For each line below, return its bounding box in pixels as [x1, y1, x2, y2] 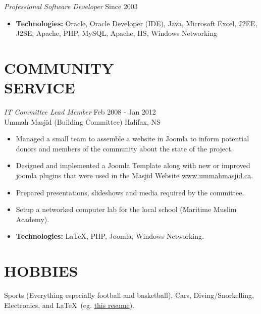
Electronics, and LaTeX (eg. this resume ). [4, 299, 135, 310]
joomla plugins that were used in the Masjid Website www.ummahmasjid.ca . [16, 170, 253, 181]
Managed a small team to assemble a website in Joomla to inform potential [16, 133, 249, 144]
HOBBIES [4, 260, 78, 281]
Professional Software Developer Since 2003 [4, 1, 138, 11]
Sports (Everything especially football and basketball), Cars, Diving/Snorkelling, [4, 290, 254, 300]
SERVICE [4, 77, 75, 98]
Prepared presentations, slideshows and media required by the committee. [16, 187, 244, 197]
